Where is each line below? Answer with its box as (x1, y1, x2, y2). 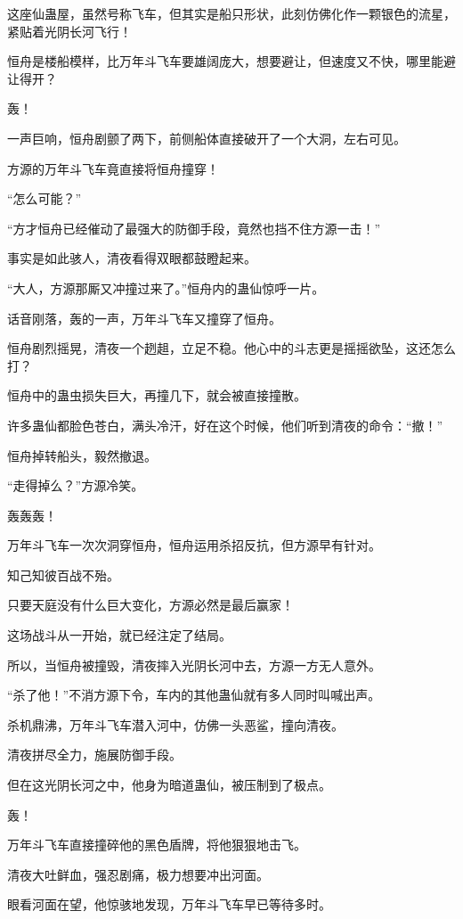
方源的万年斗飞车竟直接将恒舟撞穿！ (7, 159, 219, 177)
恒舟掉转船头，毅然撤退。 (7, 446, 157, 464)
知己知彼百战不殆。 (7, 565, 119, 584)
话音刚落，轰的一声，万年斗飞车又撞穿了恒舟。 (7, 308, 281, 327)
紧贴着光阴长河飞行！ (7, 21, 132, 40)
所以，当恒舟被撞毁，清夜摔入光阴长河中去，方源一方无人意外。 (7, 655, 381, 674)
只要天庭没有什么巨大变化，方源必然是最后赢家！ (7, 595, 294, 614)
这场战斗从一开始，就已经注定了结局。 (7, 626, 231, 644)
